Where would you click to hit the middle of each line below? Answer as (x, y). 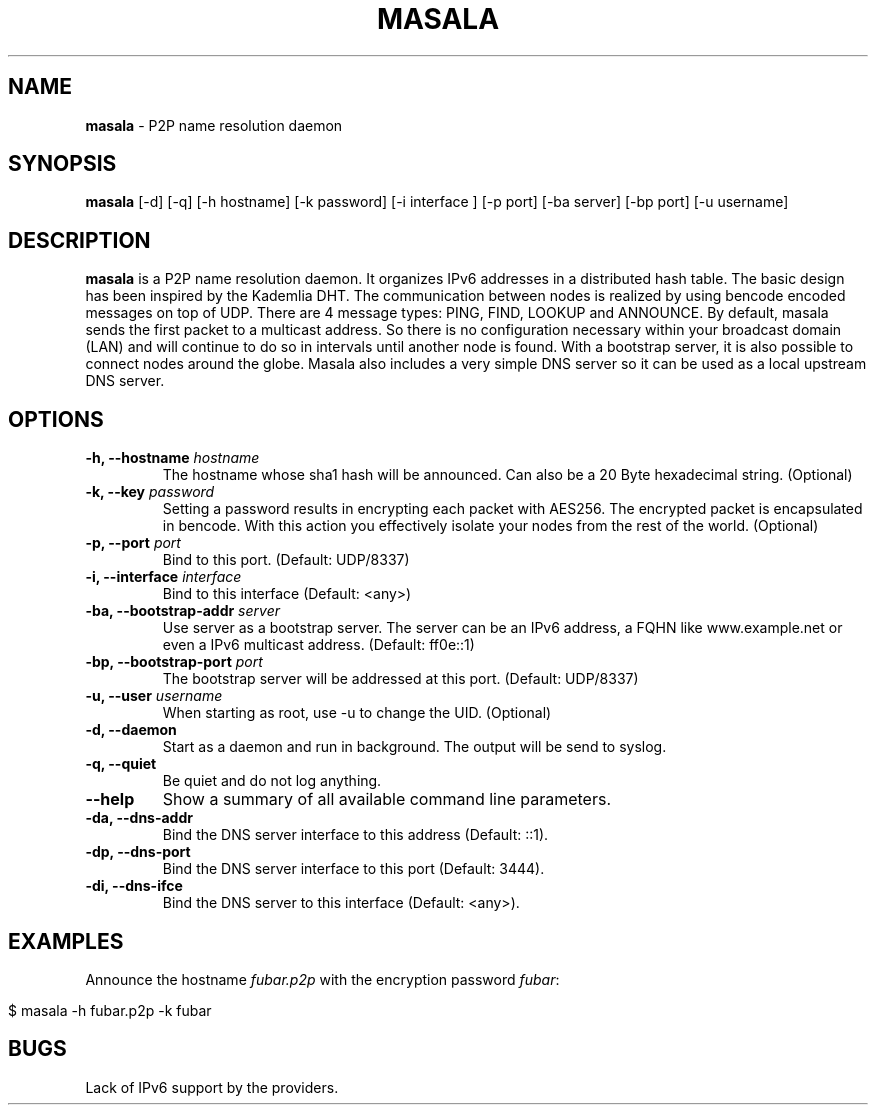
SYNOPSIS (62, 164)
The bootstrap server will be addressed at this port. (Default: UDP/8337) (400, 679)
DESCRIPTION (79, 240)
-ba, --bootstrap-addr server (182, 611)
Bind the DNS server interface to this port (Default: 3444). (353, 869)
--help (110, 799)
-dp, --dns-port (138, 852)
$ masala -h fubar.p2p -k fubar (110, 1010)
